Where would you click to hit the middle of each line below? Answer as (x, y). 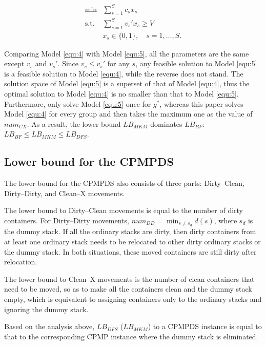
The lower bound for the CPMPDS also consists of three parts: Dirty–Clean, (124, 183)
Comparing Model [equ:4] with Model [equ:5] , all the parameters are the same (127, 53)
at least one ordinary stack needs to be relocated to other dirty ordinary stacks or (132, 242)
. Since (68, 63)
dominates (166, 123)
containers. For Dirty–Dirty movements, (67, 221)
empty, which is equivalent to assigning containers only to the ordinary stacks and (133, 299)
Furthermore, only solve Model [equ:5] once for (78, 103)
